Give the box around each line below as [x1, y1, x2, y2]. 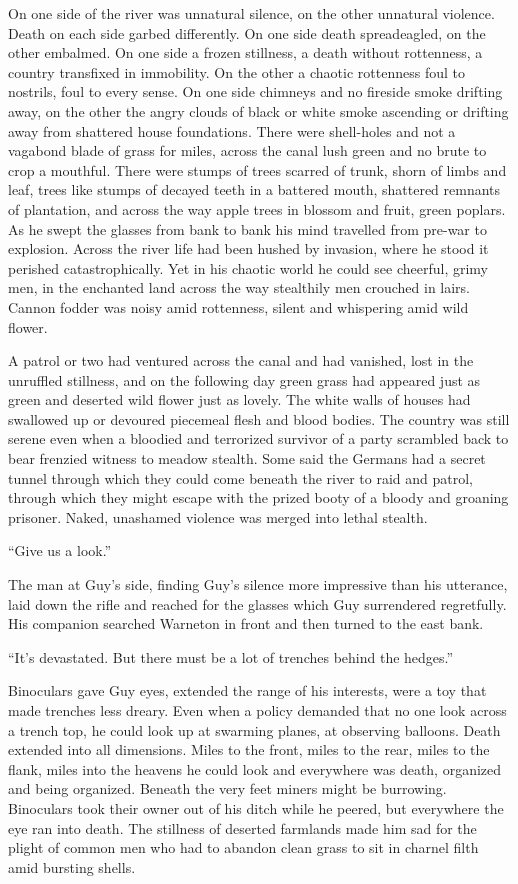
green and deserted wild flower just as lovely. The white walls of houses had [8, 389, 471, 410]
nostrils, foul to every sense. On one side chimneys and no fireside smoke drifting [8, 81, 503, 102]
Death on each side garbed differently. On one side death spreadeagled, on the [8, 22, 486, 43]
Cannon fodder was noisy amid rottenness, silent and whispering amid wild [8, 296, 469, 317]
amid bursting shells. [8, 856, 136, 877]
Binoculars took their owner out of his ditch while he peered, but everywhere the [8, 797, 504, 818]
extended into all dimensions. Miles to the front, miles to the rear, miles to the [8, 739, 490, 760]
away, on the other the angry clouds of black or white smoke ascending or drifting [8, 100, 509, 121]
